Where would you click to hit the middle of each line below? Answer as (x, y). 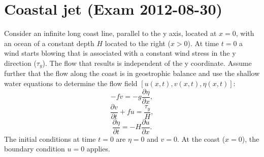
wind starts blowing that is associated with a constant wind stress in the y (120, 53)
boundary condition (35, 149)
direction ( (20, 63)
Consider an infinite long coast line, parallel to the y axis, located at (110, 33)
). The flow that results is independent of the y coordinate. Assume (147, 63)
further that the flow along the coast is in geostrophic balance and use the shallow (132, 73)
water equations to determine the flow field (71, 83)
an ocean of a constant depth (49, 43)
